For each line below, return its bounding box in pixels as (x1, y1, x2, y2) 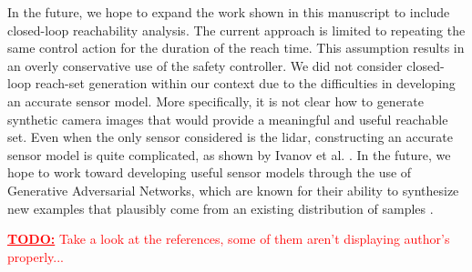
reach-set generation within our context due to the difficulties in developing (35, 74, 456, 93)
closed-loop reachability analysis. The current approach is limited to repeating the (7, 20, 466, 39)
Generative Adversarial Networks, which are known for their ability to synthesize (7, 180, 459, 199)
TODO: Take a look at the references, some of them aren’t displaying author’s (7, 229, 450, 248)
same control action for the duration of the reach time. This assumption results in (7, 38, 465, 57)
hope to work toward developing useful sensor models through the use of (7, 163, 412, 182)
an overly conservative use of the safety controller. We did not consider (7, 55, 403, 75)
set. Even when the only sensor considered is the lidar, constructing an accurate (7, 127, 453, 146)
